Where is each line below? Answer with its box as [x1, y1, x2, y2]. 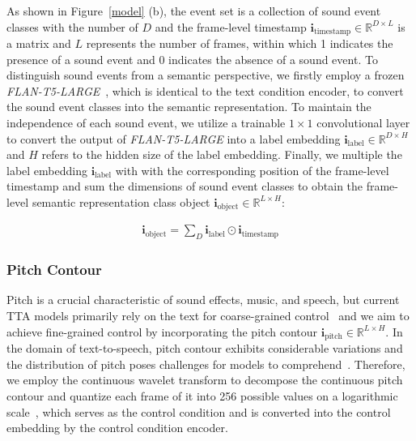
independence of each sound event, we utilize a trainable [6, 114, 286, 131]
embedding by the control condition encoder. [6, 419, 228, 436]
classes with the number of [6, 18, 138, 35]
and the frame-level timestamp [155, 18, 307, 35]
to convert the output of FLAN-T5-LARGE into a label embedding [6, 130, 341, 147]
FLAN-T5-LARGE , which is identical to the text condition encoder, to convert [6, 82, 404, 99]
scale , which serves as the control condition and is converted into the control [6, 403, 391, 420]
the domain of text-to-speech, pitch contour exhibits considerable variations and [6, 340, 403, 357]
